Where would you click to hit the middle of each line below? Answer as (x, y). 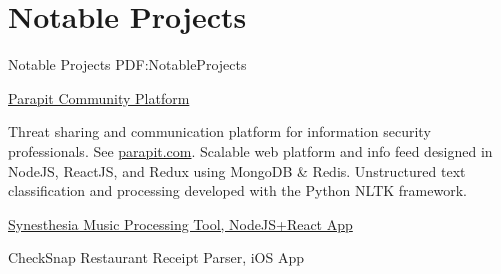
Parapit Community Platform (99, 97)
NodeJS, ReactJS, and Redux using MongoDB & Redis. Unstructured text (237, 170)
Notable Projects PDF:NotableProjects (127, 64)
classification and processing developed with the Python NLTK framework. (237, 190)
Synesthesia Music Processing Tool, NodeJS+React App (180, 223)
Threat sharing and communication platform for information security (219, 131)
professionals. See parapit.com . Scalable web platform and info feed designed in (250, 150)
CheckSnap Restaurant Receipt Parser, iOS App (156, 257)
